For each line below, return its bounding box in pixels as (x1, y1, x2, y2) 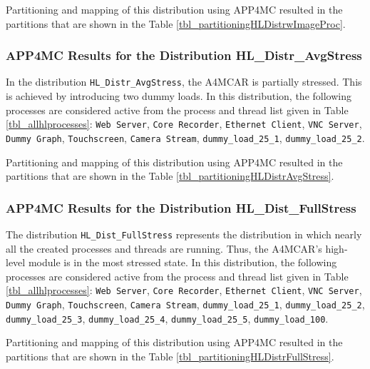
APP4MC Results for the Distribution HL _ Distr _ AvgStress (6, 46, 362, 64)
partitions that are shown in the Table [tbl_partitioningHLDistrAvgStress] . (6, 168, 334, 183)
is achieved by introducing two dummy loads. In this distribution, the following (6, 89, 351, 103)
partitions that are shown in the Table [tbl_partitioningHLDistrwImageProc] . (6, 16, 346, 31)
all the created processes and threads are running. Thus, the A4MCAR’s (6, 241, 322, 256)
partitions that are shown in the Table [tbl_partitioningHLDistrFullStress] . (6, 348, 334, 363)
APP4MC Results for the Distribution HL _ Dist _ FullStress (6, 198, 356, 216)
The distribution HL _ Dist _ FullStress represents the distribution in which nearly (6, 226, 362, 241)
